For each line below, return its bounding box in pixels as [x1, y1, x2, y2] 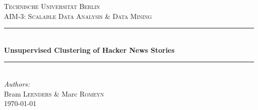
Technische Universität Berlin [4, 1, 100, 11]
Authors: [4, 78, 30, 89]
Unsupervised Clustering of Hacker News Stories [4, 44, 175, 55]
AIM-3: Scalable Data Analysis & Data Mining [4, 10, 152, 21]
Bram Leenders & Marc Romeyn [4, 88, 104, 99]
